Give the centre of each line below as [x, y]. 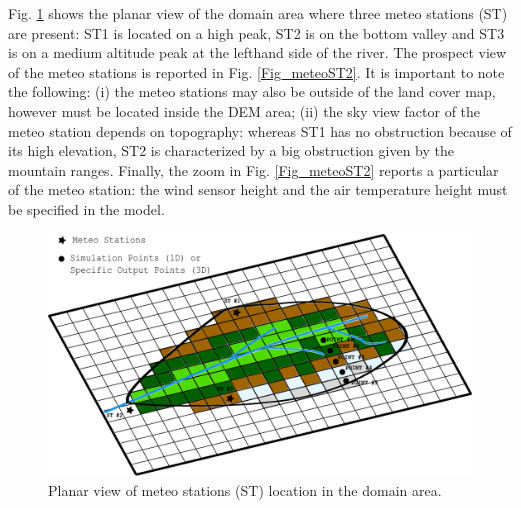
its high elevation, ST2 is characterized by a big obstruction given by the [231, 150]
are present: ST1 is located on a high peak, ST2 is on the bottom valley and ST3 [256, 32]
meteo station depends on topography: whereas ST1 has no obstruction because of [260, 130]
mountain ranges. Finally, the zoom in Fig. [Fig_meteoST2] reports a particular [253, 169]
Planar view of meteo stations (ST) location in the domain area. [245, 489]
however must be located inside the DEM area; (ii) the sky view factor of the [244, 110]
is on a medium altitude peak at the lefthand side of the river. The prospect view [257, 52]
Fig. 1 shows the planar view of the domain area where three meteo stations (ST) [258, 13]
